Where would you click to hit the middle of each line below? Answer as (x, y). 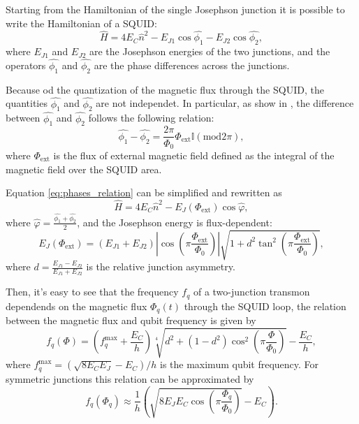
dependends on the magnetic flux (76, 306)
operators (26, 65)
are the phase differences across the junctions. (192, 65)
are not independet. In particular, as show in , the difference (225, 103)
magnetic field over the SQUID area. (84, 169)
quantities (27, 103)
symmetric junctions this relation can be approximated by (130, 378)
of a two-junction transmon (251, 292)
